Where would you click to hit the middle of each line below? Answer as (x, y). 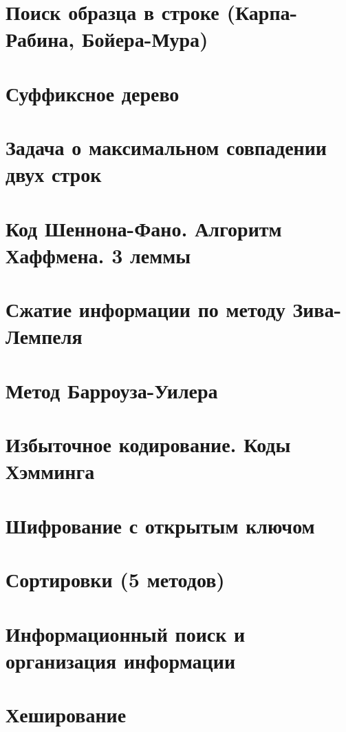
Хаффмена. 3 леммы (98, 255)
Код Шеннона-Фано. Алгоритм (144, 228)
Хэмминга (50, 471)
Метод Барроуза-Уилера (112, 390)
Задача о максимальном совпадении (166, 147)
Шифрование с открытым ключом (160, 525)
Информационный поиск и (126, 633)
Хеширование (66, 714)
